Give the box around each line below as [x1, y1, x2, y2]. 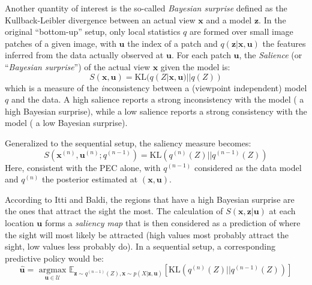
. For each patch [171, 49, 231, 61]
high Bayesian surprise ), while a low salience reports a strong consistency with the [5, 104, 307, 117]
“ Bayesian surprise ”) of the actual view [5, 60, 150, 73]
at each [269, 205, 296, 217]
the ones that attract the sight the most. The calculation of [5, 205, 223, 217]
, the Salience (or [239, 49, 302, 61]
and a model [206, 13, 252, 26]
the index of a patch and [127, 37, 218, 49]
